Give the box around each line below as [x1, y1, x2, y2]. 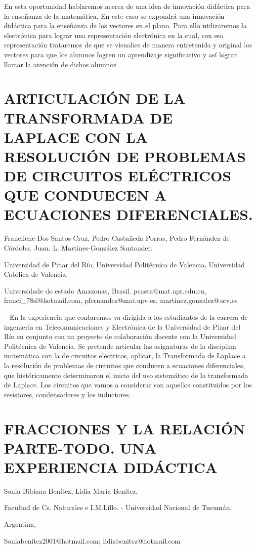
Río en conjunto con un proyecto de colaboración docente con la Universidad [4, 331, 236, 341]
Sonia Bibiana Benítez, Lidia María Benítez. [4, 485, 138, 496]
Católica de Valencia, [4, 269, 68, 279]
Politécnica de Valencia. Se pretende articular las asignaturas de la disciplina [4, 340, 237, 351]
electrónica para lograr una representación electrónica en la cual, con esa [4, 30, 224, 40]
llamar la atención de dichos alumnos [4, 59, 116, 69]
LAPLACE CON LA [4, 127, 148, 147]
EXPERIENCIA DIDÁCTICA [4, 457, 217, 477]
